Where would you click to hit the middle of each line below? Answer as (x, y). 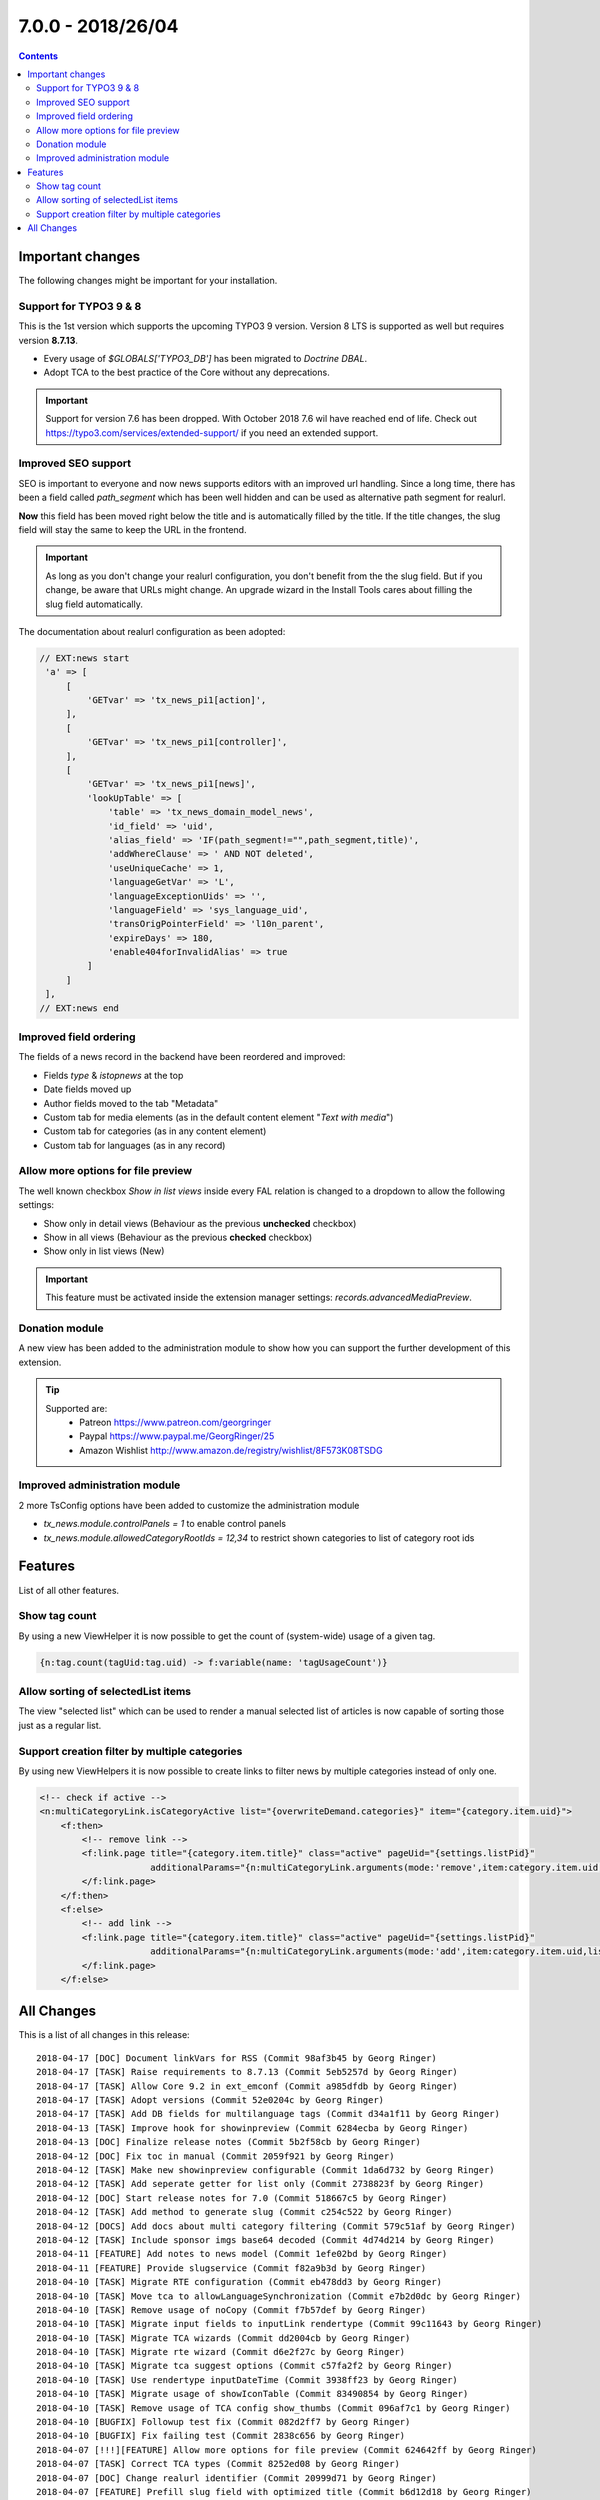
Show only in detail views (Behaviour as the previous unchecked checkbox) (200, 1223)
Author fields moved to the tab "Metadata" (131, 1103)
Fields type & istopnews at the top (113, 1075)
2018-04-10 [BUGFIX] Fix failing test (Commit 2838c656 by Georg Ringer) (221, 2436)
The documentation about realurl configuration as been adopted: (152, 631)
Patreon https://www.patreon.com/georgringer (175, 1422)
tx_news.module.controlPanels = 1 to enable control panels (165, 1524)
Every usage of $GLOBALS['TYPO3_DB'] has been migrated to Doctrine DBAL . (205, 359)
